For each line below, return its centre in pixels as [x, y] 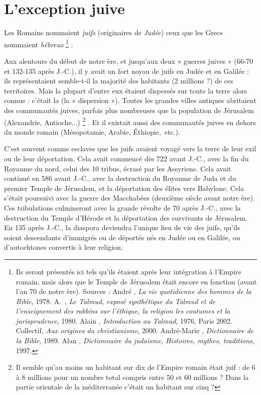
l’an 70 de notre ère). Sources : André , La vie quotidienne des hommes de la [134, 291]
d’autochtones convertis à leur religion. [63, 247]
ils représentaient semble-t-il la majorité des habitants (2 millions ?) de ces [119, 81]
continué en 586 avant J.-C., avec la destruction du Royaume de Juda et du [120, 178]
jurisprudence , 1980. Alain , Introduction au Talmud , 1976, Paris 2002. [124, 320]
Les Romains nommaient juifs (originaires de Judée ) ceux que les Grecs [113, 32]
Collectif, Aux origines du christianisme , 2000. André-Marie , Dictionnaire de [135, 330]
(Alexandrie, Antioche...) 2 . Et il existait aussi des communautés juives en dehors [130, 121]
